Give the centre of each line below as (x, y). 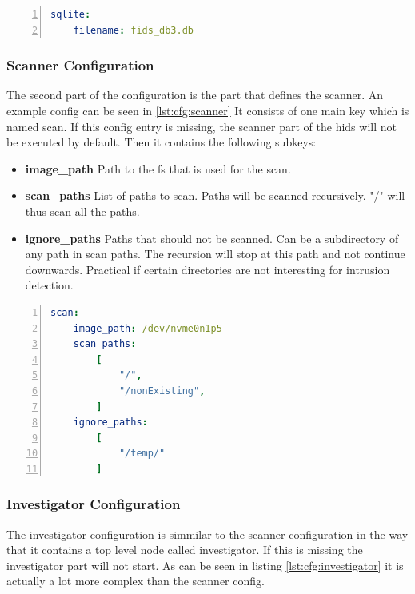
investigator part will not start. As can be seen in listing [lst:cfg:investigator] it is (205, 565)
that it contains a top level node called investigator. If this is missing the (185, 550)
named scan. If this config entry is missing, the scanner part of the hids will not (202, 126)
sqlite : (71, 14)
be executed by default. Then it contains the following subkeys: (162, 142)
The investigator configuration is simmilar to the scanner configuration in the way (207, 534)
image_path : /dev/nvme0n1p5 (148, 328)
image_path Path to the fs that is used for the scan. (158, 168)
